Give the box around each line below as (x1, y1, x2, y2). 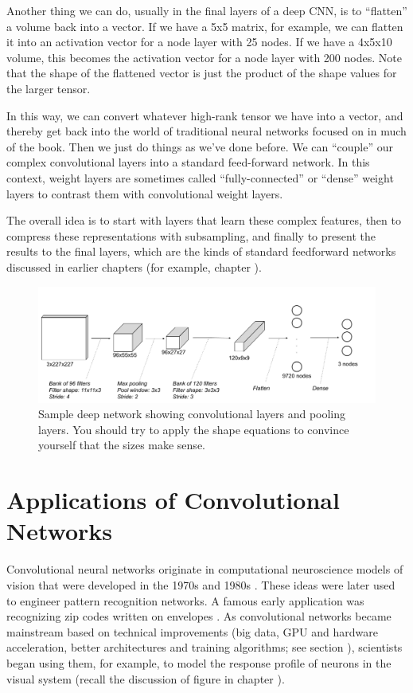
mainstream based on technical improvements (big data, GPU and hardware (6, 623, 378, 640)
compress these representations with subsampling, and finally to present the (6, 227, 376, 244)
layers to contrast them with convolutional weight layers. (6, 185, 283, 202)
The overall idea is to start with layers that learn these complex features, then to (6, 212, 401, 229)
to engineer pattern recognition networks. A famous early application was (6, 592, 364, 609)
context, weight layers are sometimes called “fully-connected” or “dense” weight (6, 169, 394, 186)
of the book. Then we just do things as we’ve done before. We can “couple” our (6, 138, 394, 155)
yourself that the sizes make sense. (38, 437, 205, 453)
